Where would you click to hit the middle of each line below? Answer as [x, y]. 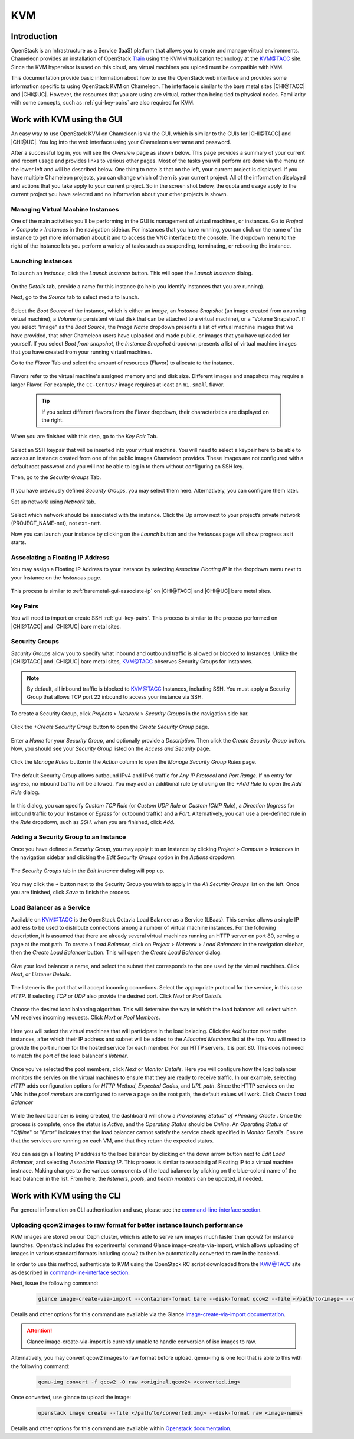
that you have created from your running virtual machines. [82, 352]
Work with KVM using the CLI [66, 1195]
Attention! [40, 1331]
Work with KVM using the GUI [67, 120]
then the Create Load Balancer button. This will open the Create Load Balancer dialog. [117, 953]
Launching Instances [42, 261]
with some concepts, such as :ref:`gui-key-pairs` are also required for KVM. [103, 103]
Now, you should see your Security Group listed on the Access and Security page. [111, 748]
